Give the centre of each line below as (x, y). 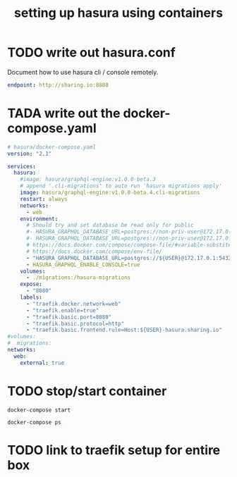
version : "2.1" (30, 154)
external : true (42, 363)
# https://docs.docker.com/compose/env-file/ (94, 252)
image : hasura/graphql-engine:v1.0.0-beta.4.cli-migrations (110, 192)
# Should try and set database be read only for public (110, 225)
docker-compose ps (34, 422)
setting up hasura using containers (119, 13)
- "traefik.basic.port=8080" (69, 317)
